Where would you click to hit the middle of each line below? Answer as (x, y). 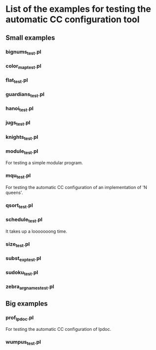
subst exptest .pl (23, 259)
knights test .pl (22, 137)
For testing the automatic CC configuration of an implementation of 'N (76, 188)
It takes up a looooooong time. (36, 231)
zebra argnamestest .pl (30, 287)
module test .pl (22, 152)
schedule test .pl (24, 220)
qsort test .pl (19, 206)
